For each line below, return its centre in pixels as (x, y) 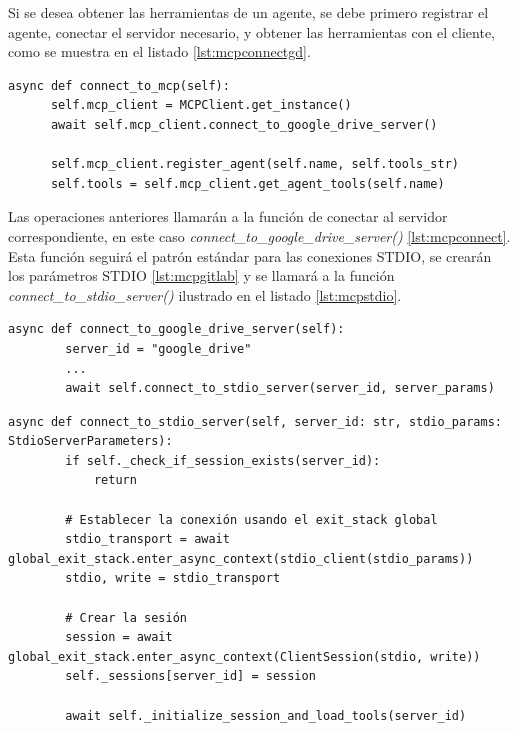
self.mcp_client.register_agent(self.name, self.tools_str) (255, 164)
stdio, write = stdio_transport (173, 578)
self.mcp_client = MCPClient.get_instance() (201, 105)
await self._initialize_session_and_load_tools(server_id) (266, 715)
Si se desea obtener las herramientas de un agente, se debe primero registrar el (248, 12)
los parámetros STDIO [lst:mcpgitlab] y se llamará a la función (201, 275)
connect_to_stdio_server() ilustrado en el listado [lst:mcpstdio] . (205, 294)
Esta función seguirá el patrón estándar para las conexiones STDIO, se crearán (250, 255)
